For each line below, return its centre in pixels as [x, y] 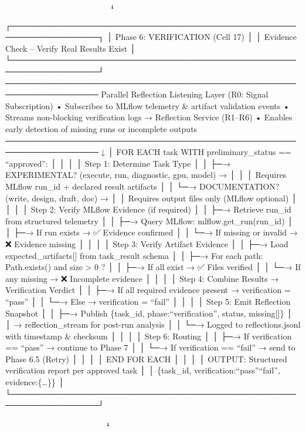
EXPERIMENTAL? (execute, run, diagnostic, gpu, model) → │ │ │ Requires [146, 175]
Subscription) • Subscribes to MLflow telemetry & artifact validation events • [147, 105]
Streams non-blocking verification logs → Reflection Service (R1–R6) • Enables [149, 117]
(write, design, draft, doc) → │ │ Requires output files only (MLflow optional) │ [151, 198]
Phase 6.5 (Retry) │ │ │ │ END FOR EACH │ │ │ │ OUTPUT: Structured [146, 358]
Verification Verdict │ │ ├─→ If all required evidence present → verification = [148, 290]
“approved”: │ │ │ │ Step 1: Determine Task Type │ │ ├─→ [118, 163]
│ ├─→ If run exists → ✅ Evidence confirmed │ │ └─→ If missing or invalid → [152, 232]
